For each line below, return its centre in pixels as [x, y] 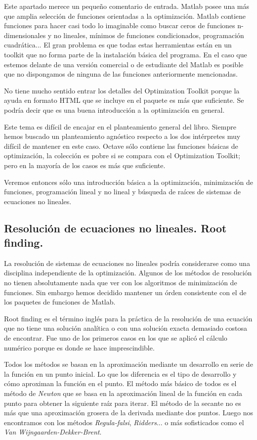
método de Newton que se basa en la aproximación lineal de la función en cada [123, 393]
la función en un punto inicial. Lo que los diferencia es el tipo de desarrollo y [120, 374]
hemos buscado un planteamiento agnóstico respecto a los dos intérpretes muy [122, 136]
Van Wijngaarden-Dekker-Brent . [53, 432]
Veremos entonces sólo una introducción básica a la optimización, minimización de [128, 182]
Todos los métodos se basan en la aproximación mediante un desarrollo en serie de [128, 364]
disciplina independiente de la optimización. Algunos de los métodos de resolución [128, 273]
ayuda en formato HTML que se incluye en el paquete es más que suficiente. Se [124, 100]
